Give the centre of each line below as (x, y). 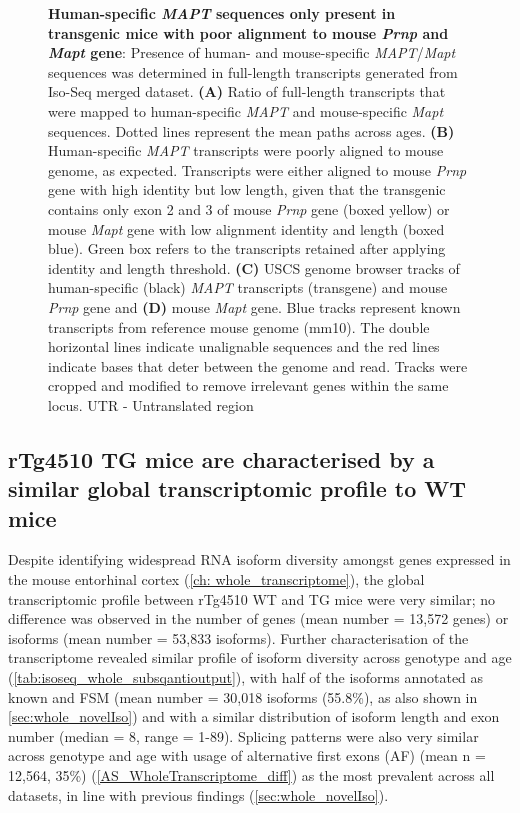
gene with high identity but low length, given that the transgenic (247, 189)
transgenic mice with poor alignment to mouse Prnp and (248, 32)
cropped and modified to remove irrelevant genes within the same (248, 385)
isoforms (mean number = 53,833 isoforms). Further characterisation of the (238, 637)
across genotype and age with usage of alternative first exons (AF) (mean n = (247, 755)
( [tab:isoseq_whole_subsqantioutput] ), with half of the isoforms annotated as (246, 677)
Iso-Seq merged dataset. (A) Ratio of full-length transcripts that (247, 91)
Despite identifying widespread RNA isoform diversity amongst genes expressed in (259, 559)
